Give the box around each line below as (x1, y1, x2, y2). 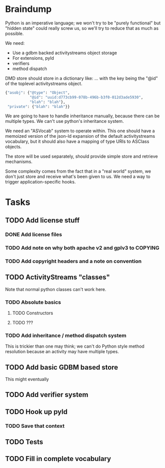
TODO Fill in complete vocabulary (5, 455, 111, 463)
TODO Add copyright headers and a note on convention (5, 258, 142, 265)
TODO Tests (5, 438, 43, 446)
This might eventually (5, 376, 49, 382)
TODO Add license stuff (5, 216, 80, 225)
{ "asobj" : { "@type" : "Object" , (5, 90, 70, 95)
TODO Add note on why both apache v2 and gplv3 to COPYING (5, 244, 160, 251)
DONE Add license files (5, 231, 62, 238)
